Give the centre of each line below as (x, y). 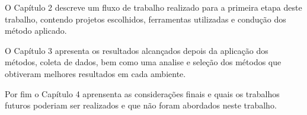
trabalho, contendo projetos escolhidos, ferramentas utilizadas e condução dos (145, 19)
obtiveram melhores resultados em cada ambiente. (95, 73)
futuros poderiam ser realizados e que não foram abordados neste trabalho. (141, 105)
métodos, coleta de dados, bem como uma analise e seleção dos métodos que (143, 62)
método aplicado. (36, 31)
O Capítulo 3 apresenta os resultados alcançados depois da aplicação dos (137, 50)
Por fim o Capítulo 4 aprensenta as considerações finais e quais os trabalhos (142, 93)
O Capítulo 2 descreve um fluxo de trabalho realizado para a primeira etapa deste (153, 7)
